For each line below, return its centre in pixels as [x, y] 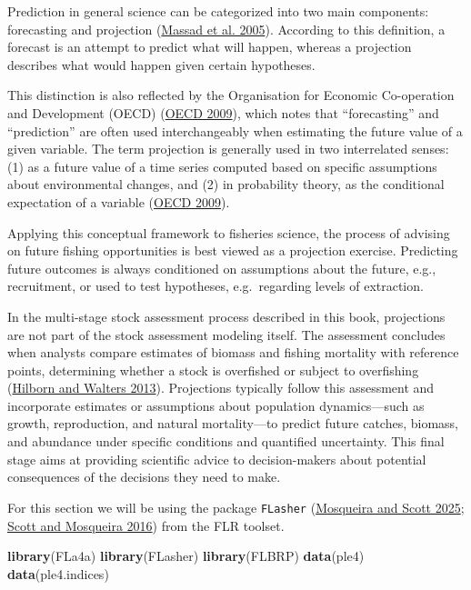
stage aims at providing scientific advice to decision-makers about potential [217, 459]
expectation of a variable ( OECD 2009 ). [119, 201]
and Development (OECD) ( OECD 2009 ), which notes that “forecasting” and [223, 112]
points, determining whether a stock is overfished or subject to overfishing [213, 370]
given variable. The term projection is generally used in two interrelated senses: [228, 149]
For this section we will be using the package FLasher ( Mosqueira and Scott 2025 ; [236, 507]
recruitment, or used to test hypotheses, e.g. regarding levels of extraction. [215, 286]
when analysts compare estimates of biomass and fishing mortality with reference [233, 352]
